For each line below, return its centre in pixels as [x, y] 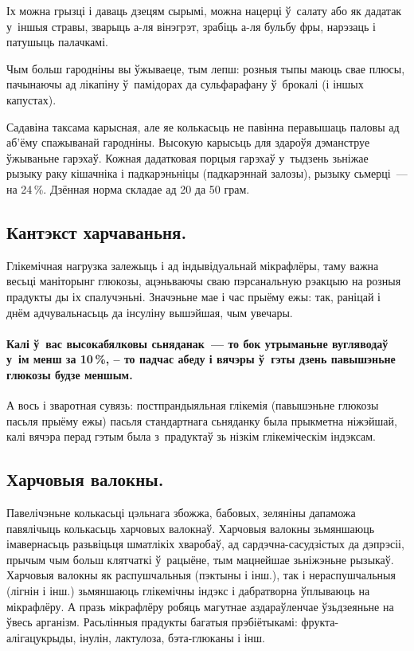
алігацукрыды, [41, 637]
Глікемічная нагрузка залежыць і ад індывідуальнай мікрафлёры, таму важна [193, 265]
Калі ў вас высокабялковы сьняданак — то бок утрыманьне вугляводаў [197, 343]
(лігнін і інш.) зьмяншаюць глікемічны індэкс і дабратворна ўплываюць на [188, 591]
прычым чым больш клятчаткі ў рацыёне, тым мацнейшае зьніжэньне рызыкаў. [200, 559]
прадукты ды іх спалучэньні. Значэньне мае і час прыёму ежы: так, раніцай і [193, 296]
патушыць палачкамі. [57, 42]
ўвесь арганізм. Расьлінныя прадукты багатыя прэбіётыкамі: [152, 622]
